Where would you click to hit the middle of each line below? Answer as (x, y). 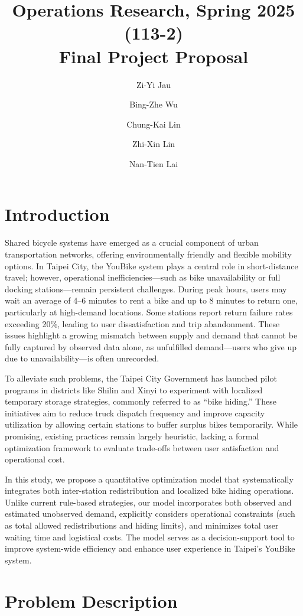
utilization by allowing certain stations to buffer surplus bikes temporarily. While (151, 424)
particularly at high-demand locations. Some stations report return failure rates (149, 312)
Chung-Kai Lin (154, 124)
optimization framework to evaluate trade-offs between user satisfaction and (142, 447)
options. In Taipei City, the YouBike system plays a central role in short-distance (151, 265)
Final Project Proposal (154, 56)
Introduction (57, 214)
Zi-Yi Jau (154, 84)
